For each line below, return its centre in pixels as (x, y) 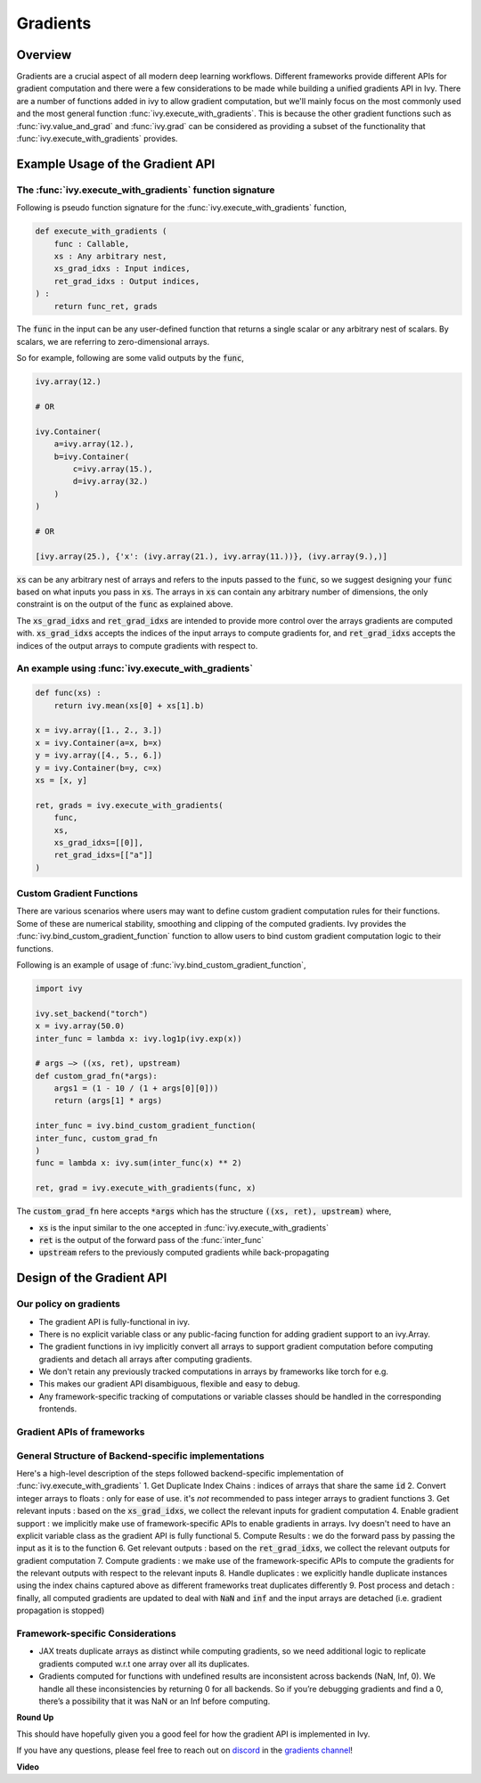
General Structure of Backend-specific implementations (140, 1455)
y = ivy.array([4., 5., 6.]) (99, 756)
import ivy (59, 988)
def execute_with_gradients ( (101, 231)
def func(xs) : (68, 693)
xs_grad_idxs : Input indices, (122, 269)
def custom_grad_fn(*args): (96, 1076)
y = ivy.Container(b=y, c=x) (99, 768)
